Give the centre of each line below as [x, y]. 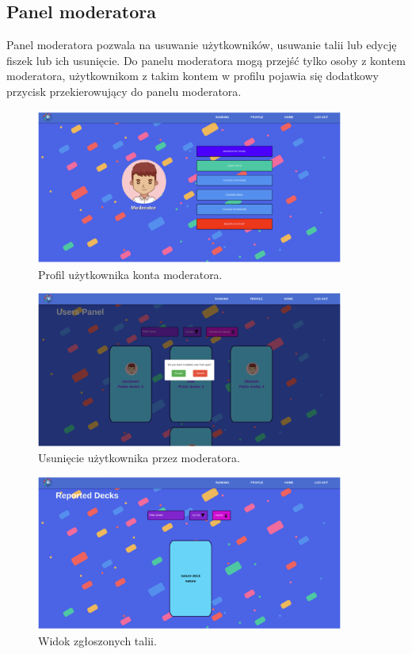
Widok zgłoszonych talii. [97, 640]
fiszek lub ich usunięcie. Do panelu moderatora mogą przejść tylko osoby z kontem [206, 60]
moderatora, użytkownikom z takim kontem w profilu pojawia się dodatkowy [193, 76]
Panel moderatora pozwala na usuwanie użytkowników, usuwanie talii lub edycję [202, 45]
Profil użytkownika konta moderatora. [130, 274]
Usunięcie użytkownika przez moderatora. [139, 457]
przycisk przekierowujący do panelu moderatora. [124, 91]
